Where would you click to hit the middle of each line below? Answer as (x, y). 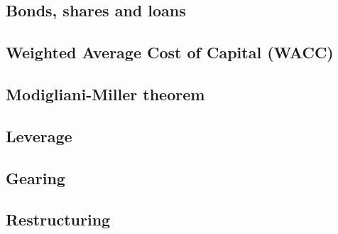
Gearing (36, 177)
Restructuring (58, 219)
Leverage (39, 135)
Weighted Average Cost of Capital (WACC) (170, 52)
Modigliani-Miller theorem (105, 94)
